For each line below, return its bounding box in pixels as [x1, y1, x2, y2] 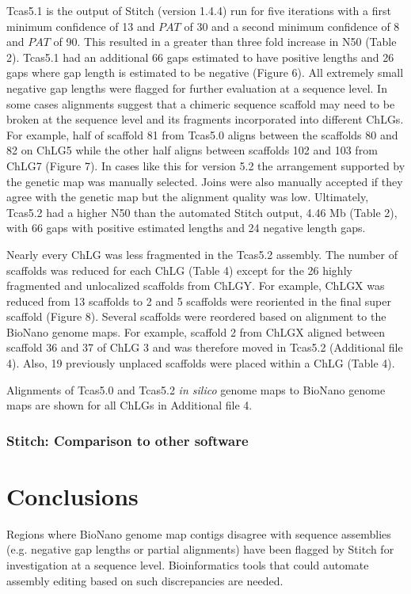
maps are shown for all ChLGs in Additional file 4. [6, 397, 253, 413]
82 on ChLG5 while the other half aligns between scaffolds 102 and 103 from [6, 142, 378, 158]
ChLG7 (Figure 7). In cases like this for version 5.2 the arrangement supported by [6, 157, 405, 173]
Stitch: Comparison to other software [6, 430, 249, 450]
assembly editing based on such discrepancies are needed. [6, 572, 284, 588]
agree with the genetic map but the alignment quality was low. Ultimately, [6, 188, 369, 205]
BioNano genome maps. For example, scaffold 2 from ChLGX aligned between [6, 323, 386, 340]
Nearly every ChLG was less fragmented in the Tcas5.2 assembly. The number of [6, 246, 398, 262]
